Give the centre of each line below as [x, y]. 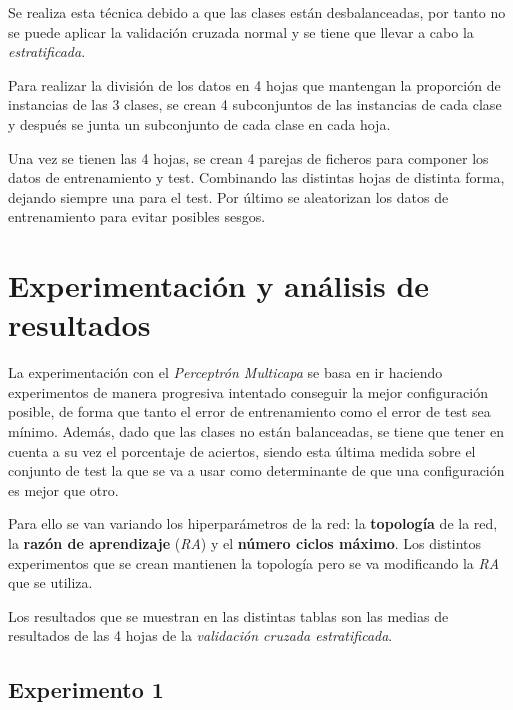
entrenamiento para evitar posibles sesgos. [137, 216]
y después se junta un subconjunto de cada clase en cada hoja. [199, 123]
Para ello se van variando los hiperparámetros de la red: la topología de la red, [253, 523]
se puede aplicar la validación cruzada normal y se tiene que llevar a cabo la [241, 31]
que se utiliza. [50, 582]
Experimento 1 [86, 689]
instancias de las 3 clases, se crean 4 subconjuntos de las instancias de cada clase [255, 104]
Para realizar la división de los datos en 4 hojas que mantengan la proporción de [254, 84]
